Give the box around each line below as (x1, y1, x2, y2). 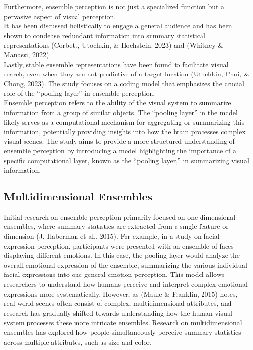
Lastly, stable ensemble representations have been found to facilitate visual (4, 59, 228, 69)
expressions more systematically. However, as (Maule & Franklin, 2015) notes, (4, 288, 238, 299)
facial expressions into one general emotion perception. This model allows (4, 269, 225, 279)
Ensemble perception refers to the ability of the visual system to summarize (4, 97, 231, 107)
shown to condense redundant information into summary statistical (4, 30, 205, 40)
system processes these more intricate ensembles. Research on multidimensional (4, 317, 242, 327)
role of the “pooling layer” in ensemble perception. (4, 88, 155, 98)
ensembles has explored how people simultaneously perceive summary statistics (4, 327, 241, 337)
